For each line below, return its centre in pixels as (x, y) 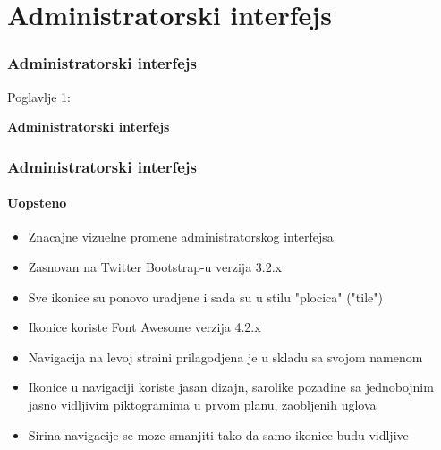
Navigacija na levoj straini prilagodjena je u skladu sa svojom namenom (225, 357)
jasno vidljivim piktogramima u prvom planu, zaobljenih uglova (202, 404)
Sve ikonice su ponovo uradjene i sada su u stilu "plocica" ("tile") (205, 297)
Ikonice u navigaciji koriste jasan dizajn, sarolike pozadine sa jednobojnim (231, 387)
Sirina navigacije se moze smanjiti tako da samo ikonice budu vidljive (218, 434)
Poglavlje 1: (39, 96)
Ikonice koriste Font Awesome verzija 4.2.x (144, 327)
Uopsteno (37, 203)
